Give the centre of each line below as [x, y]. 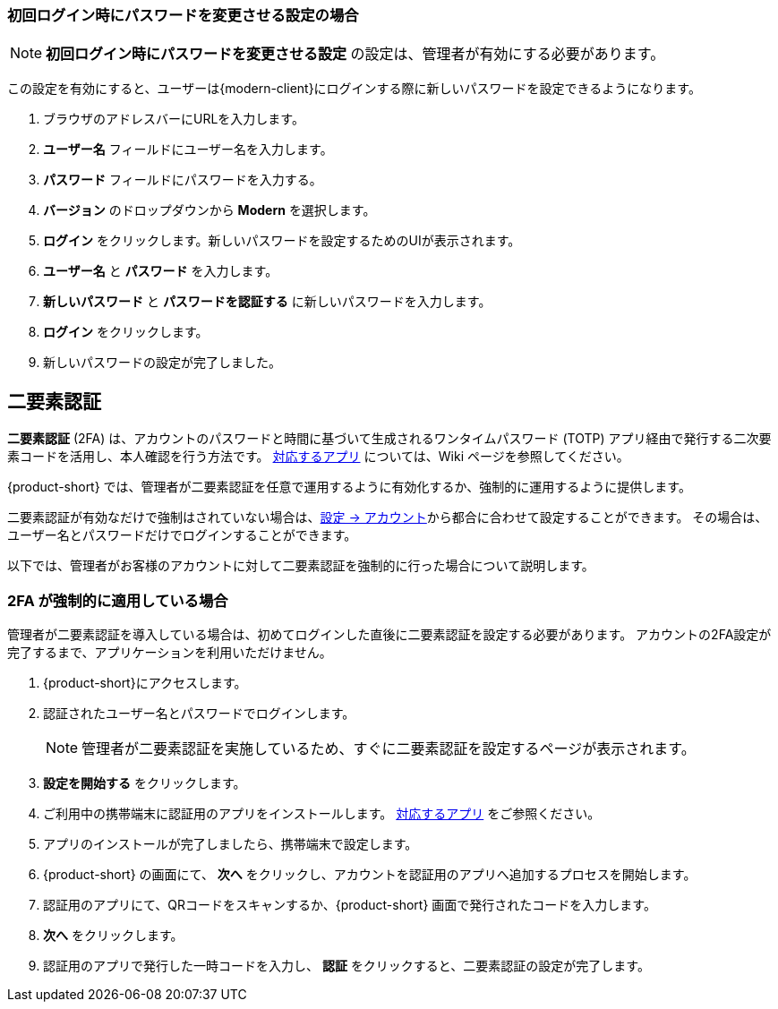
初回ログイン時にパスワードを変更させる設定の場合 [183, 15]
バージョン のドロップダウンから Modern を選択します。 [209, 210]
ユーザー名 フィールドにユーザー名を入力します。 [188, 150]
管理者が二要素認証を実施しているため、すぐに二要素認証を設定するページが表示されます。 [389, 748]
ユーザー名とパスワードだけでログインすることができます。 [182, 535]
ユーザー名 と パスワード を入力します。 [161, 271]
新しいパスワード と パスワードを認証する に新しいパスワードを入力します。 [267, 302]
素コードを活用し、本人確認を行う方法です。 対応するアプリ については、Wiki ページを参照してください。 [318, 457]
